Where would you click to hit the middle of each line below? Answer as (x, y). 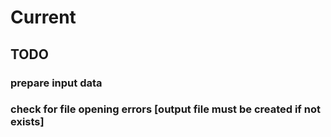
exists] (27, 122)
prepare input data (56, 83)
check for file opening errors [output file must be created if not (165, 109)
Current (43, 17)
